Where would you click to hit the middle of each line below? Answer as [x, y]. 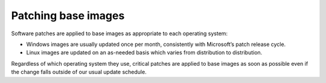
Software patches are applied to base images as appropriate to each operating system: [120, 33]
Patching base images [68, 16]
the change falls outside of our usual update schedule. [79, 72]
